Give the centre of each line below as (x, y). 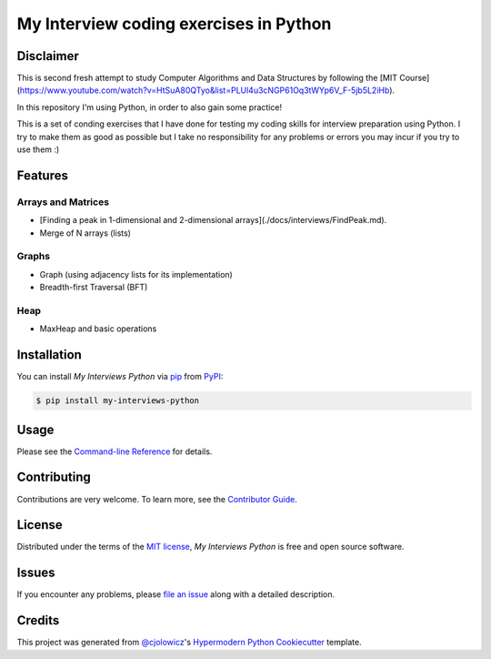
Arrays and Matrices (63, 202)
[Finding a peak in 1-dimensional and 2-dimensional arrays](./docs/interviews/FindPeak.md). (213, 220)
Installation (49, 355)
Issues (36, 573)
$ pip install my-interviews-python (118, 401)
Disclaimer (48, 56)
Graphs (33, 257)
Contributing (54, 477)
